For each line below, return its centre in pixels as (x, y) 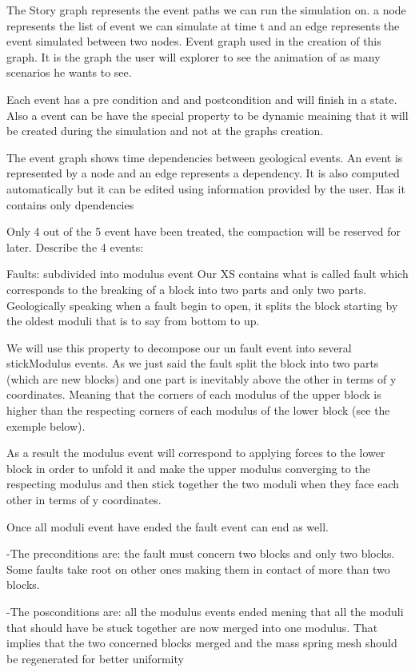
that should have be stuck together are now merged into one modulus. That (192, 627)
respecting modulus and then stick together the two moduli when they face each (203, 484)
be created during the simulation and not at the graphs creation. (165, 131)
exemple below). (46, 425)
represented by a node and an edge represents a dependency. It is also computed (203, 173)
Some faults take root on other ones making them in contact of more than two (198, 569)
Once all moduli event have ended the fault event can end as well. (168, 526)
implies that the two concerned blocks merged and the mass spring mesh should (202, 643)
